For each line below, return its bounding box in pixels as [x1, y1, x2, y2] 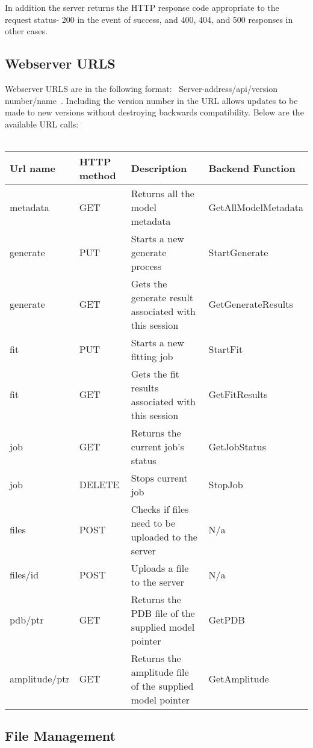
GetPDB [208, 613, 245, 627]
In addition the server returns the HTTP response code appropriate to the [5, 1, 279, 13]
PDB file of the [131, 605, 195, 620]
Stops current [131, 470, 188, 485]
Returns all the [131, 186, 194, 200]
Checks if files [131, 501, 189, 516]
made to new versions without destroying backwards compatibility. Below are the [5, 106, 304, 118]
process [131, 259, 162, 273]
